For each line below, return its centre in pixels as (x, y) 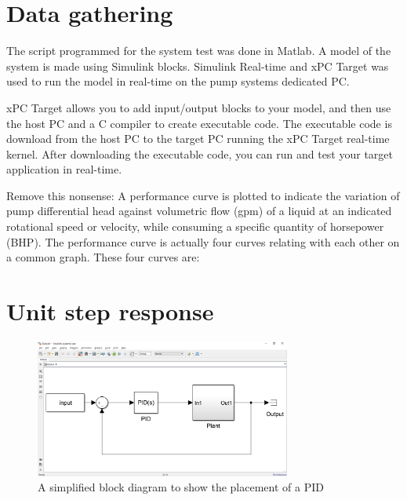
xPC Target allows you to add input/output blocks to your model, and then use (199, 107)
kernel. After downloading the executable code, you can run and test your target (200, 153)
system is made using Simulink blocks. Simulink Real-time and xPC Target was (198, 66)
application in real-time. (64, 169)
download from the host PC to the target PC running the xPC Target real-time (198, 139)
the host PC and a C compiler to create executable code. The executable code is (199, 123)
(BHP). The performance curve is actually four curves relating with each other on (203, 241)
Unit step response (110, 311)
